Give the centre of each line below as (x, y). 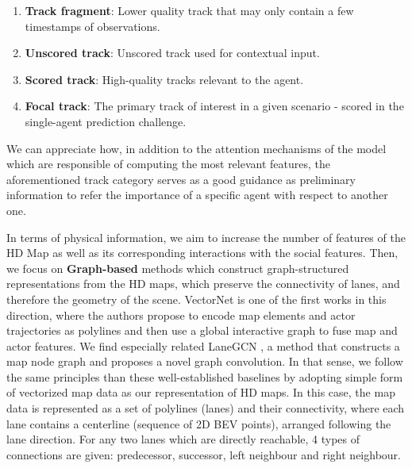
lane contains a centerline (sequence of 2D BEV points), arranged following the (199, 423)
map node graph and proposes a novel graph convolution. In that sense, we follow (205, 361)
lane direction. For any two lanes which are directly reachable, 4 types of (183, 439)
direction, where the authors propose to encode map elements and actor (181, 315)
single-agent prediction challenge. (106, 121)
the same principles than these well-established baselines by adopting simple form (205, 376)
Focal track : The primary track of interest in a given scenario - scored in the (214, 106)
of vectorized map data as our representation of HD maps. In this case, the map (201, 392)
